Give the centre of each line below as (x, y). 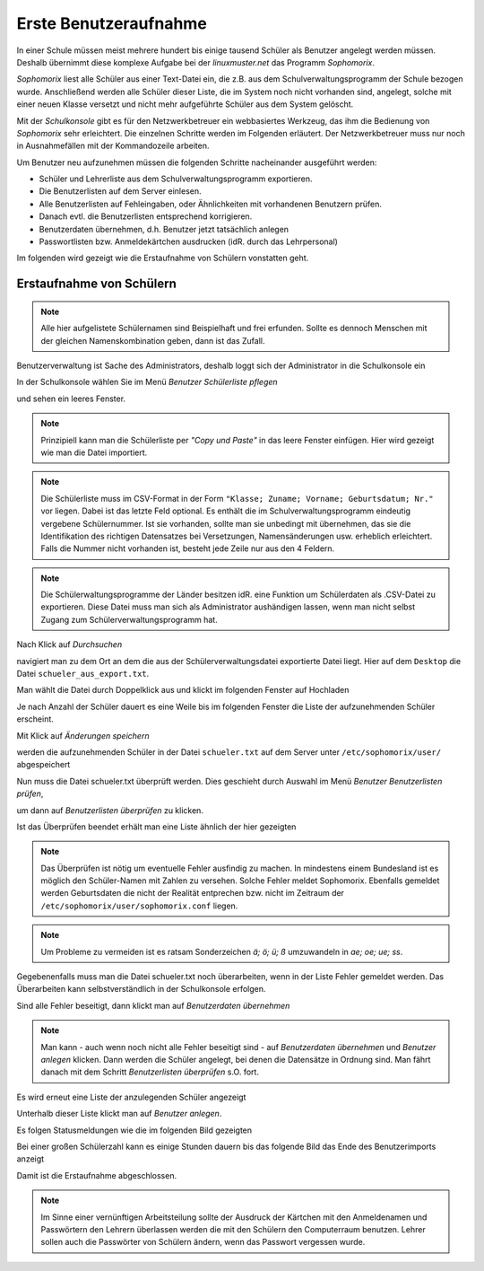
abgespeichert (43, 765)
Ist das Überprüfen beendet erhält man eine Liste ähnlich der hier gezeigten (156, 827)
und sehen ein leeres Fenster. (71, 399)
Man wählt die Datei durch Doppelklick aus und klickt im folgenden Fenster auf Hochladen (183, 690)
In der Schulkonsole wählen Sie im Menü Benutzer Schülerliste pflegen (147, 382)
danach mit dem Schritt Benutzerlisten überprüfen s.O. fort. (150, 1072)
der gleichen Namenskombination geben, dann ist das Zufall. (153, 340)
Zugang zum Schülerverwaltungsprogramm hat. (130, 619)
